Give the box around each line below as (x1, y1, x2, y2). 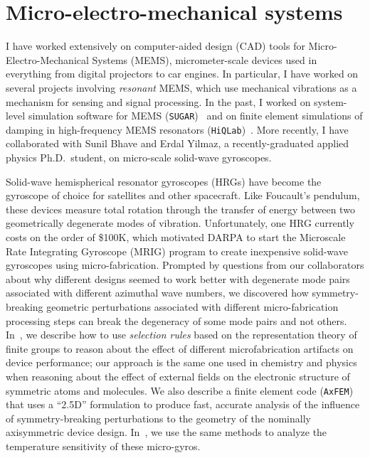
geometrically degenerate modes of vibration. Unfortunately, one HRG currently (6, 215, 354, 230)
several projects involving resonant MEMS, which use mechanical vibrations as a (6, 80, 357, 95)
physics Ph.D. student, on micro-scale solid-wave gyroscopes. (6, 150, 272, 164)
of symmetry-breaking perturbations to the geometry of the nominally (6, 410, 311, 425)
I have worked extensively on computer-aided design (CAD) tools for (6, 38, 305, 53)
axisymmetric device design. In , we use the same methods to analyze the (6, 425, 327, 440)
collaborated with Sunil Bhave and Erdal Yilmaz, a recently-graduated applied (6, 136, 349, 151)
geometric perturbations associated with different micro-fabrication (46, 299, 339, 314)
